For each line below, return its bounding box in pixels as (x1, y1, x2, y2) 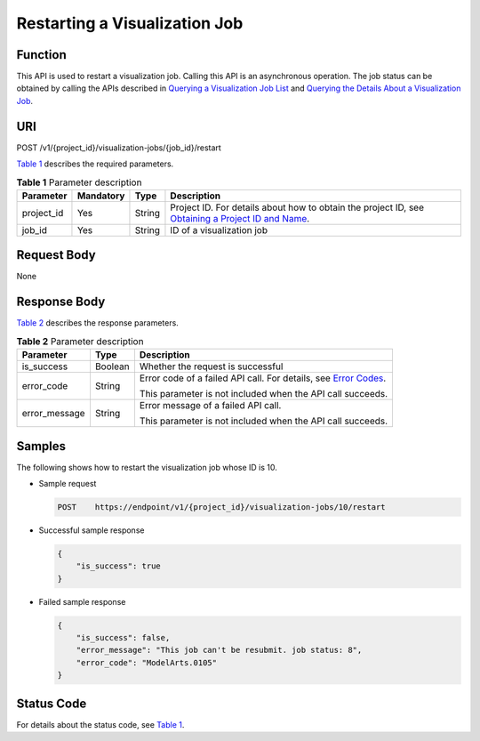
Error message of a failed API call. (139, 399, 282, 412)
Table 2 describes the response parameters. (16, 318, 180, 328)
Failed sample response (38, 596, 126, 607)
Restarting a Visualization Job (16, 13, 244, 33)
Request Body (16, 247, 97, 262)
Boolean (94, 360, 130, 373)
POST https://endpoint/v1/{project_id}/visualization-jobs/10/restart (57, 502, 386, 511)
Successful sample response (38, 525, 145, 536)
